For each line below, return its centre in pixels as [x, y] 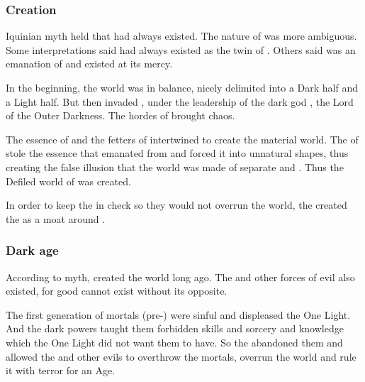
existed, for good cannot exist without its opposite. [117, 291]
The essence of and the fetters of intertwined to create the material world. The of [182, 139]
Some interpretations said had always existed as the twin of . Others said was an [181, 49]
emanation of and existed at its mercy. [89, 64]
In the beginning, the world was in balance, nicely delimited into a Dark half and [182, 87]
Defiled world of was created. [68, 181]
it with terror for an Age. [61, 370]
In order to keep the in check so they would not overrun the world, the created [176, 205]
